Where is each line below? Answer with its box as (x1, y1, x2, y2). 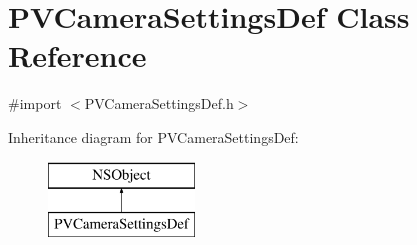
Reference (8, 35, 147, 76)
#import (8, 93, 62, 114)
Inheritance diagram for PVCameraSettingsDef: (8, 126, 299, 147)
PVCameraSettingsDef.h (84, 93, 234, 114)
